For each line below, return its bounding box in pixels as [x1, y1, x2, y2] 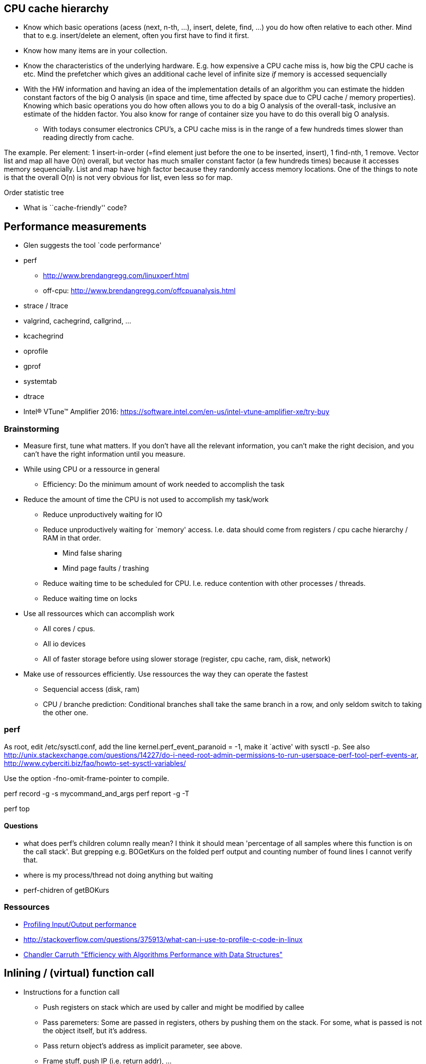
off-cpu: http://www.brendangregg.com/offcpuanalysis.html [43, 286, 236, 295]
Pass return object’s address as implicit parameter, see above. [43, 1041, 243, 1050]
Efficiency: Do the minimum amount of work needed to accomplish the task [43, 480, 284, 489]
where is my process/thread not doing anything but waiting [23, 870, 213, 879]
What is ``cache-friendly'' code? [23, 203, 127, 212]
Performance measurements [4, 220, 147, 233]
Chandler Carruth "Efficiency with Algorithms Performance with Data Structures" [23, 950, 283, 959]
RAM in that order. [43, 534, 101, 542]
